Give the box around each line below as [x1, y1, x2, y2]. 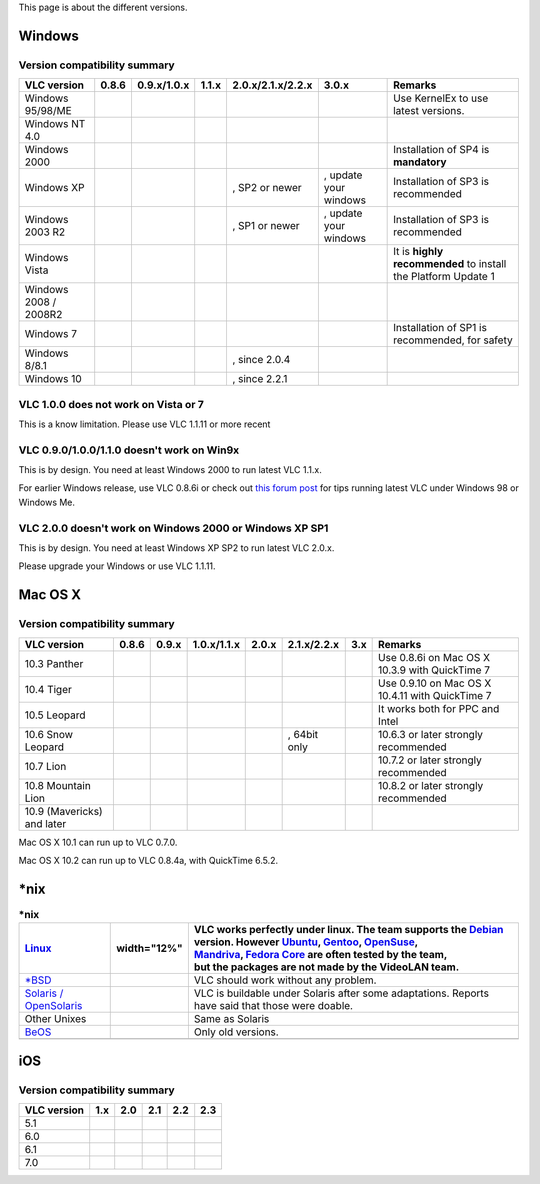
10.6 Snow [24, 727, 74, 741]
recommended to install [393, 257, 507, 271]
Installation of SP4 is [393, 143, 490, 157]
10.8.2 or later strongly [378, 778, 484, 792]
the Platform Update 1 [393, 270, 495, 284]
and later [24, 816, 67, 830]
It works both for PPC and [378, 701, 500, 715]
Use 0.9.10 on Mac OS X [378, 676, 492, 690]
